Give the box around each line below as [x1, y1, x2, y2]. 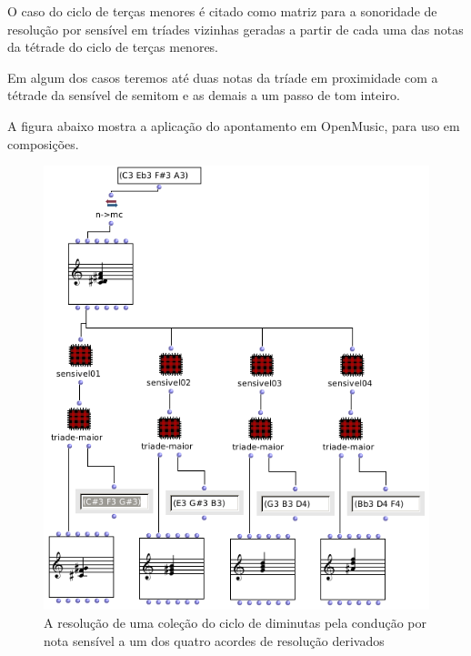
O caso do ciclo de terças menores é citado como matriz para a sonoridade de [7, 2, 437, 20]
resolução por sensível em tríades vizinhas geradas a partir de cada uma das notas [7, 19, 464, 38]
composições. [7, 134, 79, 153]
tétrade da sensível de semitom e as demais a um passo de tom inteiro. [7, 86, 400, 105]
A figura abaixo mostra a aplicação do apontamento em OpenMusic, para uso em [7, 116, 460, 135]
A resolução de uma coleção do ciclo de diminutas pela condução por [44, 613, 426, 632]
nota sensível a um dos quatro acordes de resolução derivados [44, 631, 385, 650]
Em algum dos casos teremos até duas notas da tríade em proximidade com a [7, 67, 438, 86]
